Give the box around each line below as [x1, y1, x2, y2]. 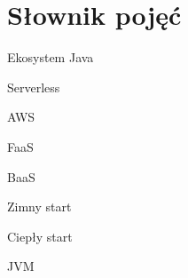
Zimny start [7, 197, 72, 216]
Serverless [7, 77, 60, 96]
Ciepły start [7, 226, 73, 245]
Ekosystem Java [7, 48, 94, 67]
